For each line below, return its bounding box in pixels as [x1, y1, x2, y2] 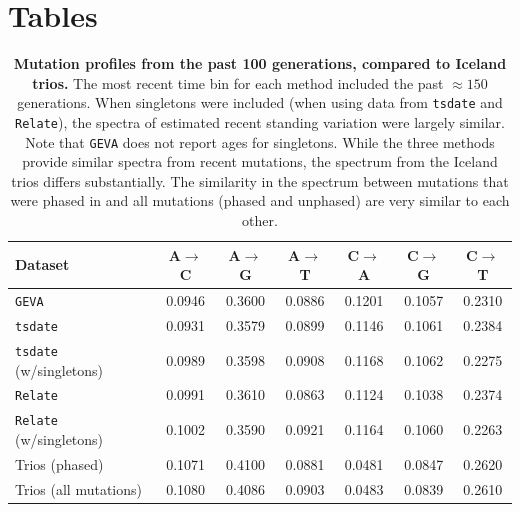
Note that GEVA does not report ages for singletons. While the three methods [25, 131, 495, 152]
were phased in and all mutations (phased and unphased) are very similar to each [10, 190, 510, 211]
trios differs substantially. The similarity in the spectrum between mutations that [11, 170, 509, 191]
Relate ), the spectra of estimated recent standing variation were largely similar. [15, 111, 505, 132]
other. [242, 210, 278, 231]
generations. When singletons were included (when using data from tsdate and [17, 92, 503, 113]
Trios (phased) [15, 453, 104, 474]
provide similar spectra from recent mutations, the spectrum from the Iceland [22, 151, 498, 172]
